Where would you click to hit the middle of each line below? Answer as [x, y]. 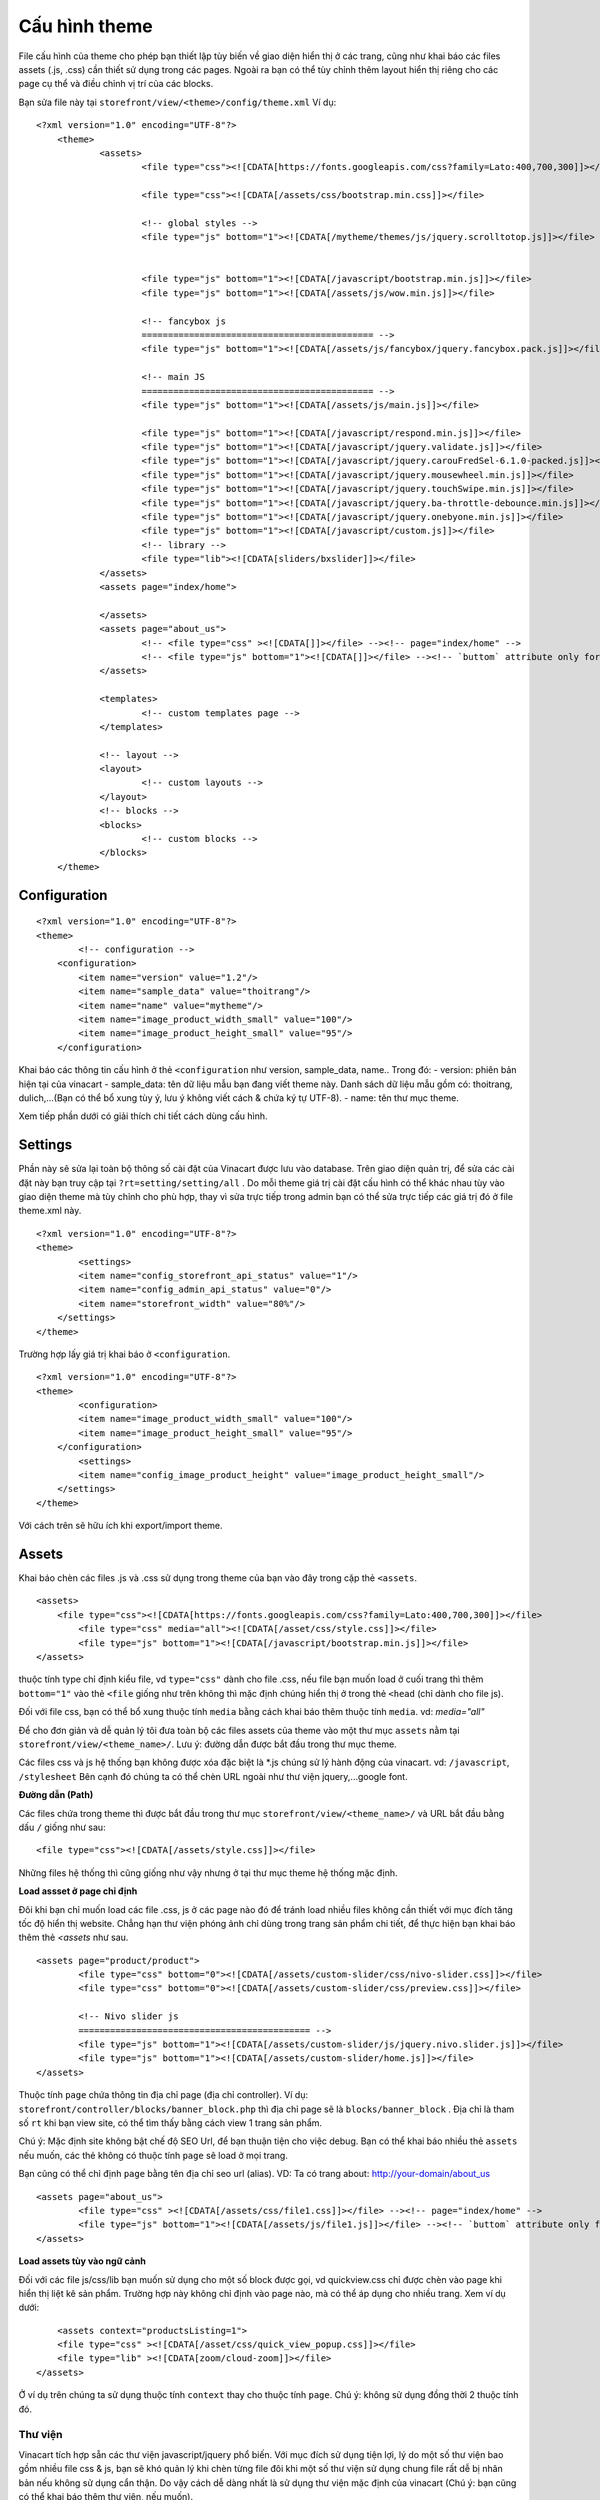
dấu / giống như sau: [62, 1827]
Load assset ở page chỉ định [78, 1891]
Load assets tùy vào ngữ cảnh [82, 2261]
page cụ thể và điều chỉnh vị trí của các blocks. [116, 84]
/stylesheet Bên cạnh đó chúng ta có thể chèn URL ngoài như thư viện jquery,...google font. [213, 1776]
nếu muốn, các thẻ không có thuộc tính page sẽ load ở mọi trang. [153, 2155]
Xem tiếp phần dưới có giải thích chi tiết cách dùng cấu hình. [143, 1116]
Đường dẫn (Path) [56, 1795]
